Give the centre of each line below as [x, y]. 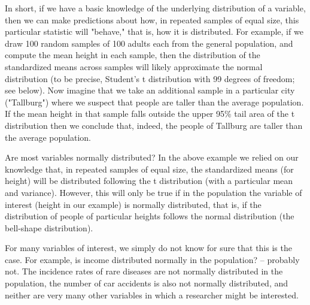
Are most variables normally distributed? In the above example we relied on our [152, 157]
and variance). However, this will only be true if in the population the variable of [154, 192]
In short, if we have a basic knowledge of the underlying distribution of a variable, [155, 8]
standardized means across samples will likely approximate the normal [134, 66]
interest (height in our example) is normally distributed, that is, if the [133, 204]
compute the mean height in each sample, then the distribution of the [133, 55]
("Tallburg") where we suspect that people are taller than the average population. [154, 102]
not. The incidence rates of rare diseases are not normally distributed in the [144, 271]
